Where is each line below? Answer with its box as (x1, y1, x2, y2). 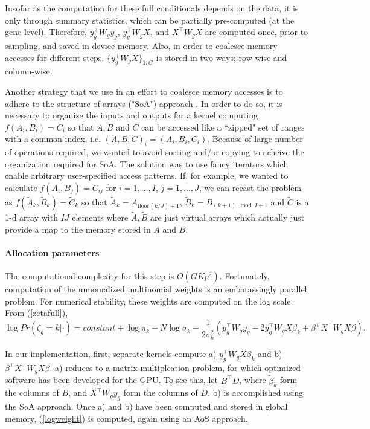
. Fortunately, (219, 269, 270, 282)
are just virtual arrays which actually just (150, 211, 305, 224)
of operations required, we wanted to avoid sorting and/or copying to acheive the (5, 146, 304, 158)
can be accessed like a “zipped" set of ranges (141, 120, 305, 133)
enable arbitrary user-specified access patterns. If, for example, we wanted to (5, 169, 289, 182)
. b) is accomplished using (207, 386, 304, 399)
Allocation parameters (5, 246, 100, 259)
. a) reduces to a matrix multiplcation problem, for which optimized (49, 361, 301, 373)
